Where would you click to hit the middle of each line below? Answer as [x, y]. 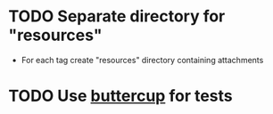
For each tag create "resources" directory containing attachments [142, 60]
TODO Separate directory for [117, 16]
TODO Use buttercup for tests [120, 96]
